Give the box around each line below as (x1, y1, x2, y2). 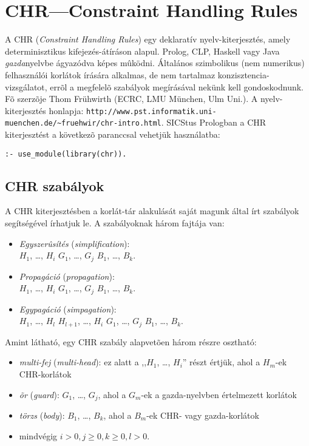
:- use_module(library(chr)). (5, 149, 127, 158)
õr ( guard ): (19, 388, 59, 400)
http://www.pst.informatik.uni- (86, 107, 217, 116)
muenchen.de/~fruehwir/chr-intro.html (5, 119, 161, 128)
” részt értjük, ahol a (182, 356, 260, 368)
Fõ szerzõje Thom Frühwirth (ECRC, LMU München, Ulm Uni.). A (5, 92, 258, 105)
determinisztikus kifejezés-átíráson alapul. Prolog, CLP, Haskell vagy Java (5, 44, 280, 57)
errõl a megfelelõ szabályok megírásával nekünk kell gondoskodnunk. (50, 80, 304, 93)
